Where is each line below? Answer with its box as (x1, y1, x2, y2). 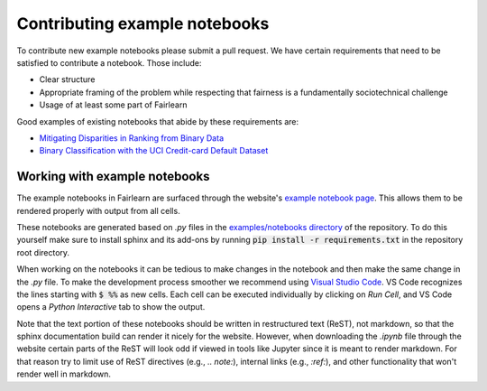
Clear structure (39, 74, 96, 85)
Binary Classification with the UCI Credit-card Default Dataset (39, 145, 269, 156)
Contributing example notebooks (16, 14, 270, 33)
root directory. (16, 247, 70, 257)
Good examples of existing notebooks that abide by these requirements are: (16, 116, 299, 126)
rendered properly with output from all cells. (16, 205, 180, 216)
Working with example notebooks (16, 169, 210, 184)
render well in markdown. (16, 368, 112, 379)
